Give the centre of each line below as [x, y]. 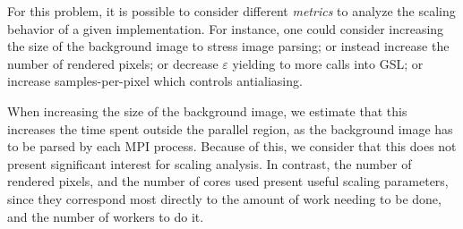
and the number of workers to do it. [106, 216]
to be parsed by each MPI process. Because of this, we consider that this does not [232, 146]
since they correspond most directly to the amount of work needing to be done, [224, 198]
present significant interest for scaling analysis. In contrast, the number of [210, 163]
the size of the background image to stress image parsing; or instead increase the [228, 46]
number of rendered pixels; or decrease [113, 63]
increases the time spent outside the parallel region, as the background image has [230, 128]
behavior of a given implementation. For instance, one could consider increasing [226, 28]
